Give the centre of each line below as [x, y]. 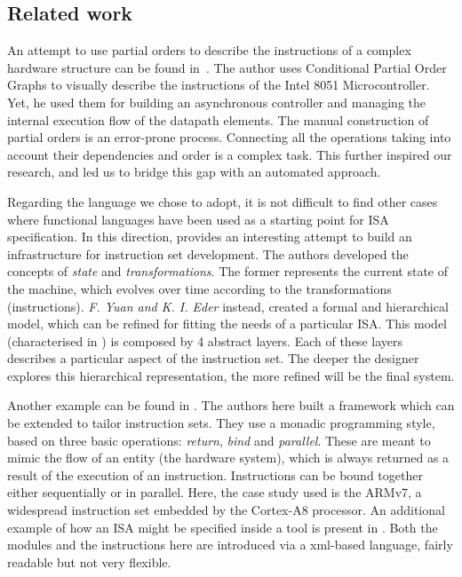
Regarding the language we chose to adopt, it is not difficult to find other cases [223, 201]
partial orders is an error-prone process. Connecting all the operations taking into [229, 137]
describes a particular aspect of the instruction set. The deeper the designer [213, 358]
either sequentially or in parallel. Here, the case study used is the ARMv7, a [215, 492]
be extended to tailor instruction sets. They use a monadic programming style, [221, 423]
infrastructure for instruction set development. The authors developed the [208, 253]
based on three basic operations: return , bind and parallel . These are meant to [219, 440]
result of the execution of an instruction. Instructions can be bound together [215, 474]
